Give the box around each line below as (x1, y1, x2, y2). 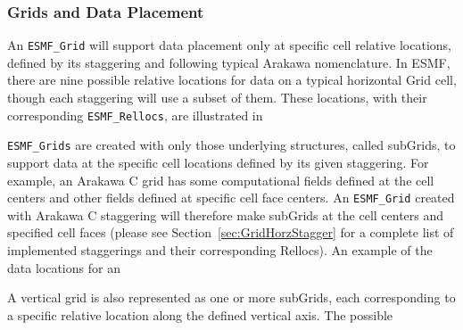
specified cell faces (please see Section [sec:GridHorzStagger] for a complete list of (7, 223, 454, 242)
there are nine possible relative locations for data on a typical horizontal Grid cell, (7, 70, 457, 89)
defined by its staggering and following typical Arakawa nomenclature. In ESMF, (7, 53, 451, 71)
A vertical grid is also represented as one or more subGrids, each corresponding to (7, 288, 456, 307)
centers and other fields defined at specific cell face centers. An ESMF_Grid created (7, 188, 455, 207)
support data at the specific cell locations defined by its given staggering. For (7, 153, 429, 171)
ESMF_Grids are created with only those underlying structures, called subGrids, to (7, 136, 456, 154)
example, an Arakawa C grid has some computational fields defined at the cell (7, 170, 434, 189)
